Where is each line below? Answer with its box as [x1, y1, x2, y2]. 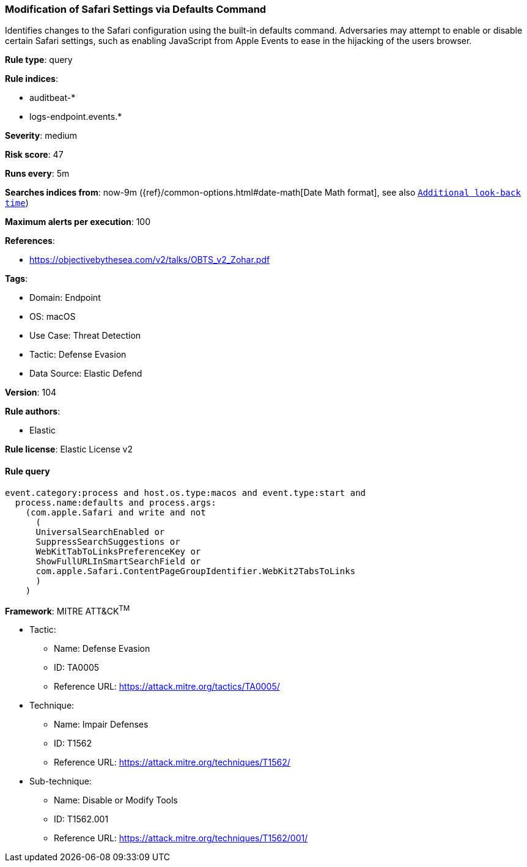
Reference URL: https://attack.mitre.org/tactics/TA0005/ [54, 681, 280, 692]
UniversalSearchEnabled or [35, 526, 165, 537]
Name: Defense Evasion [54, 643, 150, 654]
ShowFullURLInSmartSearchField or [35, 556, 201, 566]
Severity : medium [5, 130, 78, 141]
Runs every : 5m [5, 168, 70, 179]
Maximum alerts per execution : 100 [5, 216, 151, 227]
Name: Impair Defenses [54, 719, 149, 730]
